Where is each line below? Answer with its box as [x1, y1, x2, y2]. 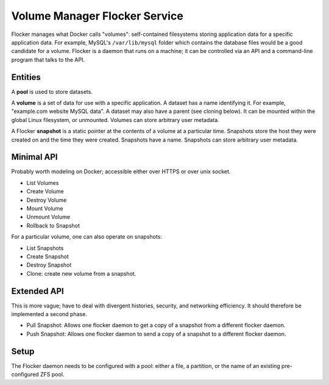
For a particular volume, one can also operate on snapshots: [11, 233, 163, 240]
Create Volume [26, 188, 64, 195]
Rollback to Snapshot [26, 221, 80, 229]
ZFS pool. [40, 371, 65, 378]
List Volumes [26, 179, 59, 186]
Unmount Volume [26, 214, 70, 221]
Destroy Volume [26, 196, 67, 204]
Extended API [11, 286, 64, 296]
